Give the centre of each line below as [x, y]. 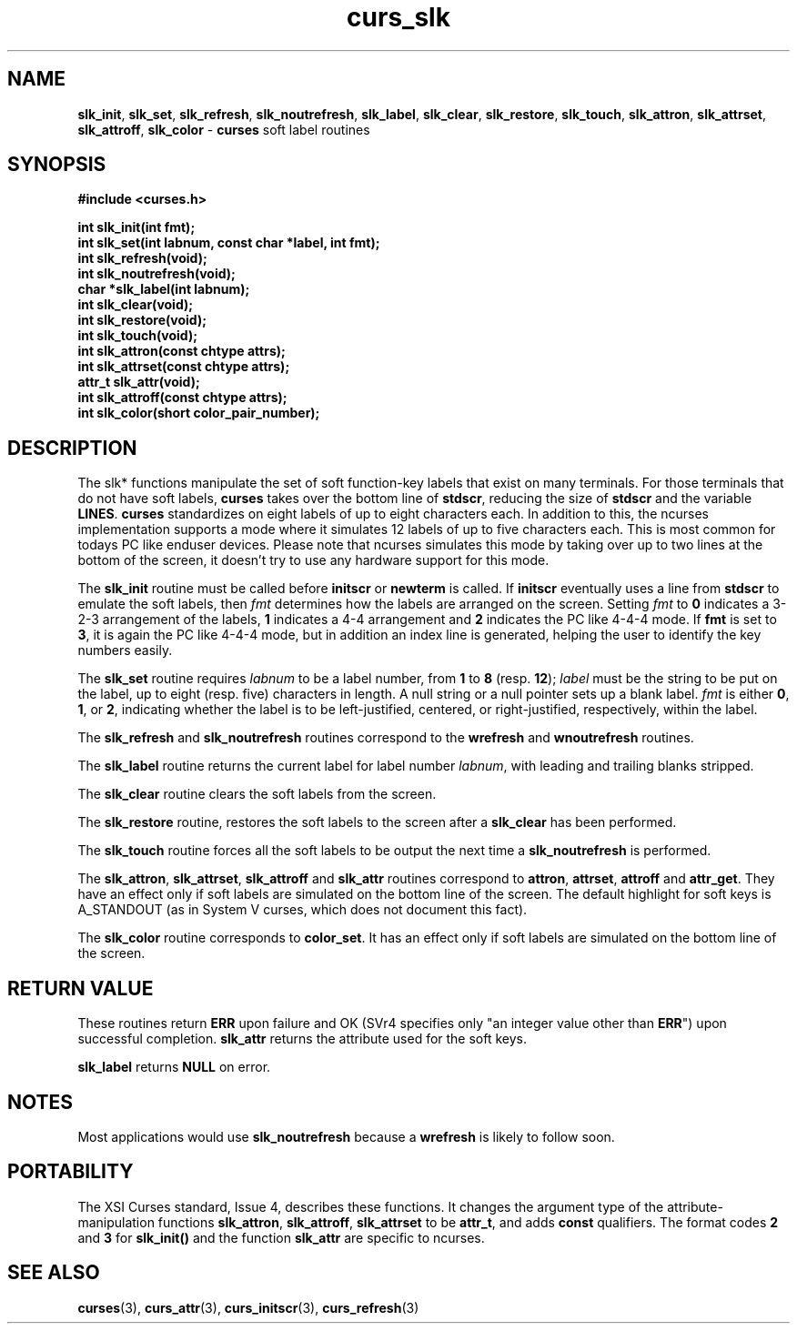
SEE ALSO [54, 1273]
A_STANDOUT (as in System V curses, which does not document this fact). [303, 910]
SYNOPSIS [57, 165]
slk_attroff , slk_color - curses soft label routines [224, 129]
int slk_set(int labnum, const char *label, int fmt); [229, 243]
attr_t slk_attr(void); [139, 382]
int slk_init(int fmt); [136, 227]
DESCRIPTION [72, 448]
